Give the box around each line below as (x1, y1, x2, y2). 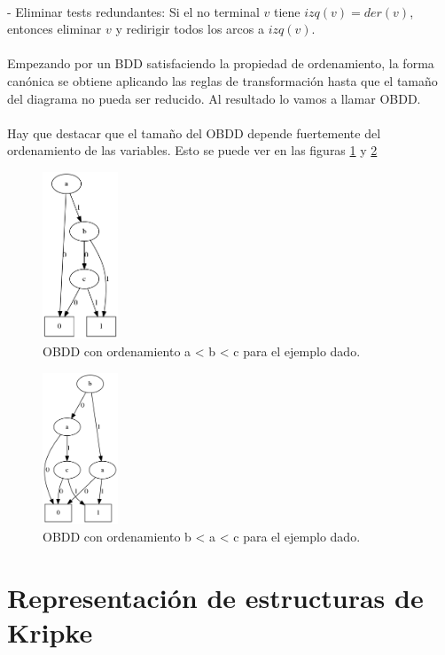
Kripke (7, 613, 93, 650)
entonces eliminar (7, 19, 102, 38)
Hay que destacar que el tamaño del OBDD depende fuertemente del (7, 123, 381, 142)
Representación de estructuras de (7, 579, 424, 615)
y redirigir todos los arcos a (115, 19, 265, 38)
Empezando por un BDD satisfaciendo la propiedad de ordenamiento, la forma (7, 54, 434, 73)
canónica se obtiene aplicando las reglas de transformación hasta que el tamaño (7, 71, 438, 90)
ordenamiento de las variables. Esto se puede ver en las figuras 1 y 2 (7, 141, 378, 160)
